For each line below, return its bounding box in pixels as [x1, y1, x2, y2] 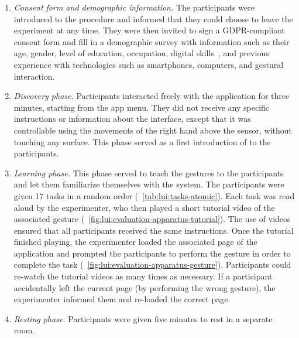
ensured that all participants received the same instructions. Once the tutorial [13, 224, 294, 236]
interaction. [13, 70, 55, 82]
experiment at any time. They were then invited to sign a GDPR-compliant [13, 24, 285, 36]
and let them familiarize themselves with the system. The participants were [13, 178, 284, 190]
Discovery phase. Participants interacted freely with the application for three [13, 90, 290, 102]
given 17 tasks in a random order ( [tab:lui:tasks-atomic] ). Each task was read [13, 189, 295, 202]
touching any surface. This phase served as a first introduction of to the [13, 135, 271, 148]
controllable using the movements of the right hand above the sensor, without [13, 124, 293, 136]
